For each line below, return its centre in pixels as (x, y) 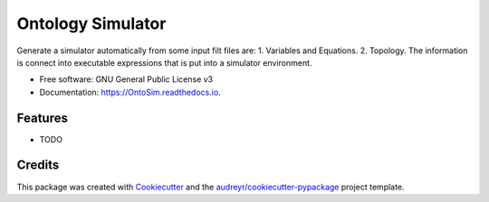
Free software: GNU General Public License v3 (126, 79)
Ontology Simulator (91, 23)
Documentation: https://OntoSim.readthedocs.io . (130, 92)
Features (42, 118)
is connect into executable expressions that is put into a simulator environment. (164, 62)
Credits (38, 165)
